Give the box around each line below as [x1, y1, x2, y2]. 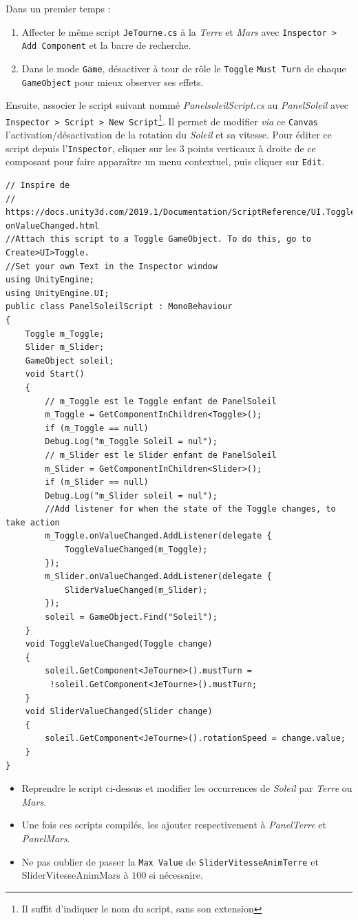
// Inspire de [6, 180, 70, 191]
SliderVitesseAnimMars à [21, 868, 129, 882]
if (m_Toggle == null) [45, 423, 149, 433]
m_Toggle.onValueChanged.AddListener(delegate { [45, 531, 272, 541]
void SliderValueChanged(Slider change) [25, 707, 213, 717]
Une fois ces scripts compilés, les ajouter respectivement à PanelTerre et [21, 817, 326, 832]
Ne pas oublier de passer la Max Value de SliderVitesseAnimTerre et [21, 854, 319, 868]
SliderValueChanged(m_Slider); [64, 585, 208, 595]
